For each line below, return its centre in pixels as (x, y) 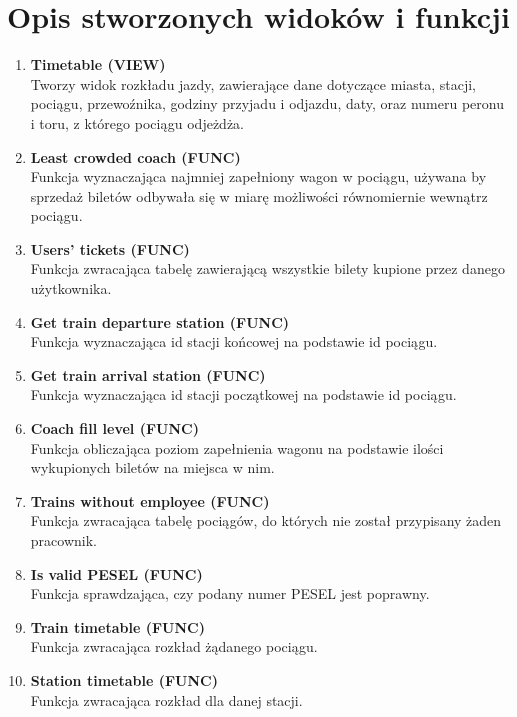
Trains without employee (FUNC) (150, 500)
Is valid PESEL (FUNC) (116, 573)
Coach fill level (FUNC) (114, 428)
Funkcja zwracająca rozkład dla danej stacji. (166, 699)
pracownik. (63, 540)
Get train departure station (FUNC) (160, 321)
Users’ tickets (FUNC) (110, 248)
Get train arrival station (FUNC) (148, 374)
